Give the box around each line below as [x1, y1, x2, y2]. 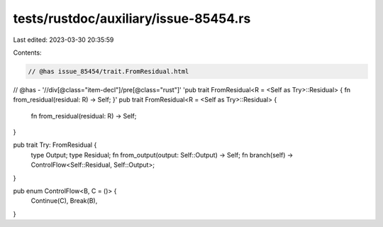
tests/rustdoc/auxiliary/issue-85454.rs [13, 11, 251, 26]
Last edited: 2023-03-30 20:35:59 [13, 35, 114, 44]
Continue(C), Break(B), [30, 196, 98, 205]
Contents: [13, 48, 42, 57]
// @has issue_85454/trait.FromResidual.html [28, 67, 189, 75]
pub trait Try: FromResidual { [13, 140, 97, 149]
